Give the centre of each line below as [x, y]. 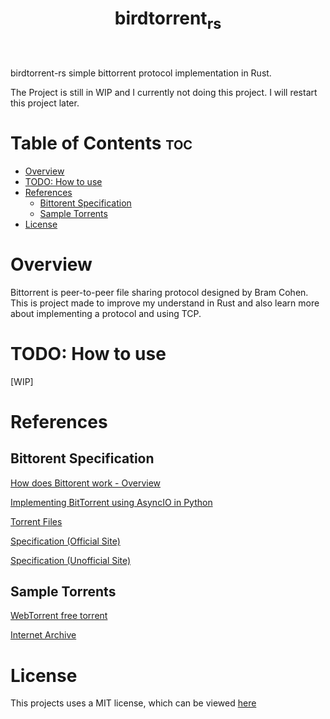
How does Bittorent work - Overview [86, 483]
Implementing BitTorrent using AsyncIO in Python [111, 502]
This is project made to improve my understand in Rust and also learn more [165, 303]
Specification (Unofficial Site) [71, 560]
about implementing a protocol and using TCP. [106, 313]
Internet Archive [43, 635]
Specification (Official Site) [65, 541]
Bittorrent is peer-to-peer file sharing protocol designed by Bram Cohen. [159, 292]
